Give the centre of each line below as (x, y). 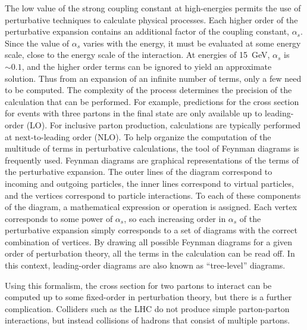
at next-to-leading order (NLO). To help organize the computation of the (138, 136)
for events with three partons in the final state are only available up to (134, 113)
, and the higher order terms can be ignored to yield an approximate (147, 66)
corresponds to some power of (59, 218)
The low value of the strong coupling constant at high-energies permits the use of (153, 8)
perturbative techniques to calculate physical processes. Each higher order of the (151, 19)
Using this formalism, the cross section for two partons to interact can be (138, 285)
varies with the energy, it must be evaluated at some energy (192, 43)
